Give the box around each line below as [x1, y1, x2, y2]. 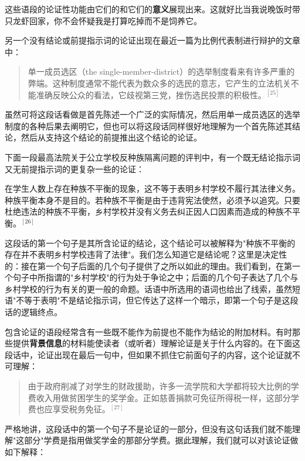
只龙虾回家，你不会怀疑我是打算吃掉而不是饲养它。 [5, 14, 202, 26]
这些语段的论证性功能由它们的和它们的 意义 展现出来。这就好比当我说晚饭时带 [5, 3, 300, 15]
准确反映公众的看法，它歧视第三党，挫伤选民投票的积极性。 [36, 88, 266, 101]
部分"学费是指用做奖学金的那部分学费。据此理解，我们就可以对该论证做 [24, 434, 299, 446]
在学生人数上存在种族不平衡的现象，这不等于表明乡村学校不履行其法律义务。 [5, 182, 300, 195]
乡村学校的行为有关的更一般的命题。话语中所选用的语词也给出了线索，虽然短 [5, 282, 300, 295]
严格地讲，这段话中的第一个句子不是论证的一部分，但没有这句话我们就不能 [5, 422, 292, 435]
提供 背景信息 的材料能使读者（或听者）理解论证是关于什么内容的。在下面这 [12, 337, 300, 349]
